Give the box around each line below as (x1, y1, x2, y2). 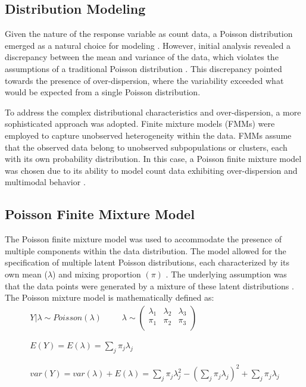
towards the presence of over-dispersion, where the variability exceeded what (5, 74, 284, 86)
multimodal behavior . (5, 176, 86, 188)
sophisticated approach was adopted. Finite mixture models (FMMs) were (5, 117, 275, 130)
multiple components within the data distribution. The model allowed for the (5, 244, 286, 257)
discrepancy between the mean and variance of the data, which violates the (5, 51, 279, 63)
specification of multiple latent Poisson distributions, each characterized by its (5, 256, 289, 269)
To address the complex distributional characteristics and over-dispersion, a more (5, 105, 301, 118)
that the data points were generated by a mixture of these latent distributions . (5, 279, 294, 292)
